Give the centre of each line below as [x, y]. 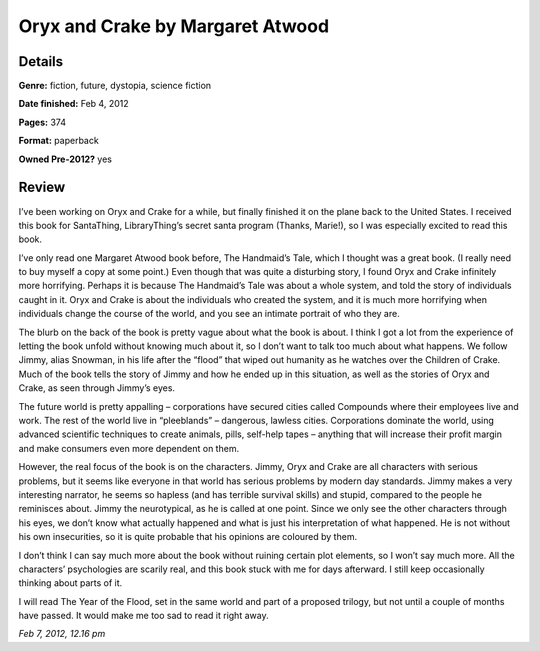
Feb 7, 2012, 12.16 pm [62, 634]
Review [42, 187]
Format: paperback [58, 141]
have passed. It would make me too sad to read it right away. [143, 616]
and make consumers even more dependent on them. [129, 448]
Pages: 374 [42, 122]
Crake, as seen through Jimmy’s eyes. [96, 388]
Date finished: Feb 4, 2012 [73, 104]
